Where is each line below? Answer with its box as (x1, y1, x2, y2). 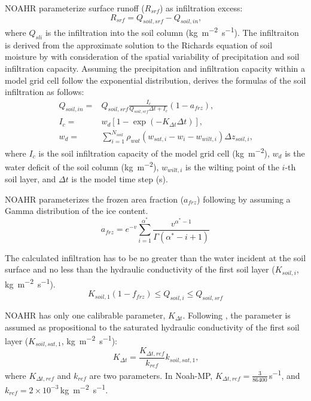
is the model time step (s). (71, 173, 168, 185)
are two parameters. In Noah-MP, (89, 369, 213, 381)
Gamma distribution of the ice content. (5, 204, 148, 217)
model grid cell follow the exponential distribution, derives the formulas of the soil (5, 74, 306, 86)
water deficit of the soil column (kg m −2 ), (5, 159, 159, 173)
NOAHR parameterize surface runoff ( (5, 2, 145, 14)
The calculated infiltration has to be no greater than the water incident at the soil (5, 251, 306, 264)
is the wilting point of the (185, 160, 279, 173)
